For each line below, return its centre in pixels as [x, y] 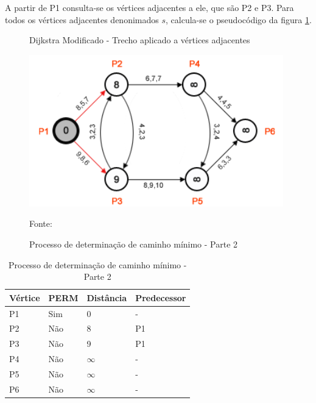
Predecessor [161, 297]
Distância [107, 297]
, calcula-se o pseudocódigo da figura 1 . [239, 19]
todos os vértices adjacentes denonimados [82, 19]
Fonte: [41, 223]
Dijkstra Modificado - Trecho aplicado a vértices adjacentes [140, 40]
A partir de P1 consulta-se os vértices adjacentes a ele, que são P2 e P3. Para [149, 7]
